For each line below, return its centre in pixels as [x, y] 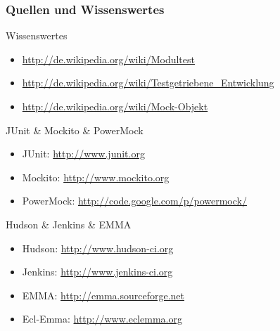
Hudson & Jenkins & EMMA [69, 224]
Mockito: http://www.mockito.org [96, 177]
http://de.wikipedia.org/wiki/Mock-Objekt [115, 106]
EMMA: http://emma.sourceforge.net [103, 295]
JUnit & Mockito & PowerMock [75, 130]
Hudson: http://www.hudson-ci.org [98, 248]
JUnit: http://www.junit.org [83, 154]
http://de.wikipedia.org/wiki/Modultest [108, 59]
